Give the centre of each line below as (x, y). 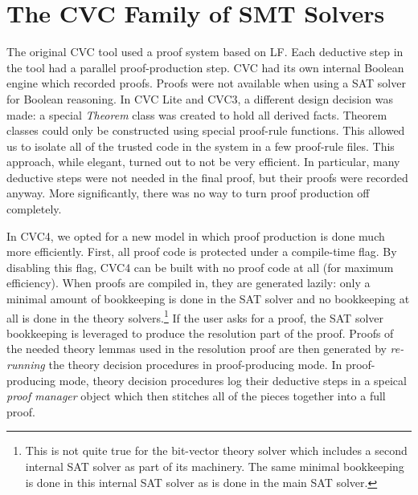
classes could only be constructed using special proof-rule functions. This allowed (206, 130)
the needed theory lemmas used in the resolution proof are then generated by (197, 349)
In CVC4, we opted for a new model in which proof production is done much (196, 235)
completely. (34, 209)
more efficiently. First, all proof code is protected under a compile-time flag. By (202, 252)
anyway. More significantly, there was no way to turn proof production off (188, 193)
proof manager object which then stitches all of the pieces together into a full (196, 396)
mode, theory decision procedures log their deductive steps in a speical (233, 380)
